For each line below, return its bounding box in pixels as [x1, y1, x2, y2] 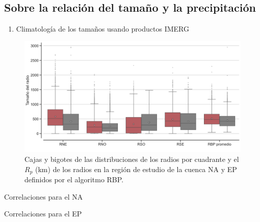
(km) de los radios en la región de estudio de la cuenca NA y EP [35, 163, 237, 174]
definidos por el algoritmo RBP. [24, 174, 124, 185]
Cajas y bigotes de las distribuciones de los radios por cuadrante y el [24, 154, 239, 164]
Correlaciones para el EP [4, 208, 82, 219]
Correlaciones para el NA [4, 191, 83, 202]
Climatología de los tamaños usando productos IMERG [16, 23, 189, 34]
